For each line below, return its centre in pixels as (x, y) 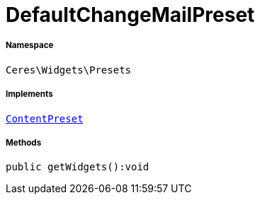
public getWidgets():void (78, 167)
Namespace (30, 46)
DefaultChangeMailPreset (130, 15)
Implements (29, 94)
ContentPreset (45, 118)
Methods (24, 142)
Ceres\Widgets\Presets (69, 70)
